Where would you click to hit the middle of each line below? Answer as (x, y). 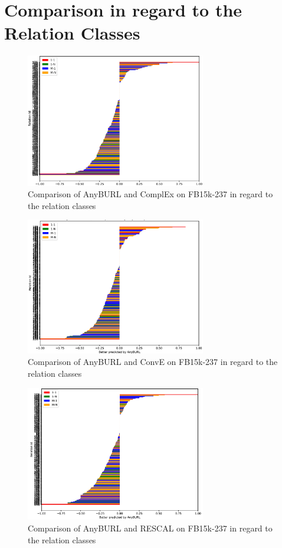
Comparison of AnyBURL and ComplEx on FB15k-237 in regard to (150, 194)
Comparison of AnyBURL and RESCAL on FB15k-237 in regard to (150, 528)
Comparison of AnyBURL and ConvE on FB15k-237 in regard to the (153, 362)
